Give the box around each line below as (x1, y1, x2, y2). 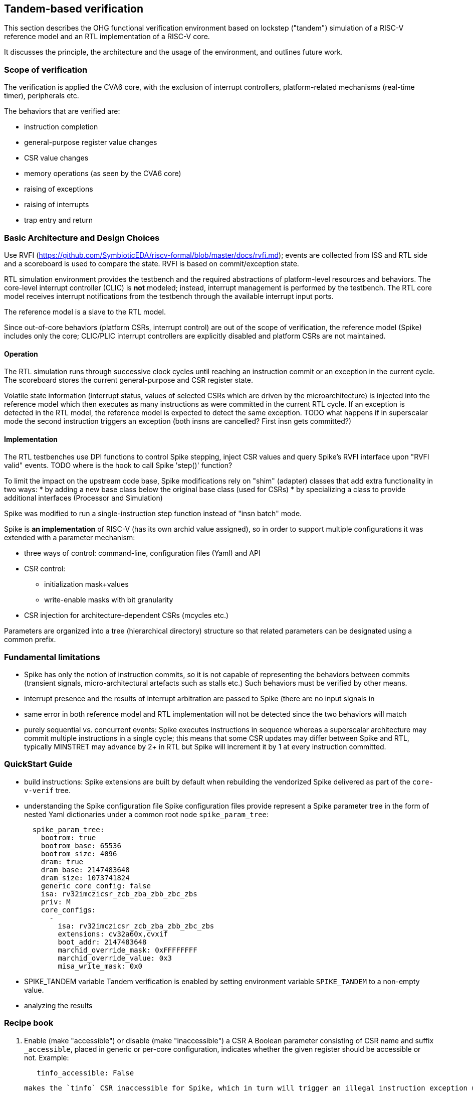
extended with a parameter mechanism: (4, 533, 135, 542)
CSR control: (24, 564, 66, 573)
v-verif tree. (24, 786, 71, 795)
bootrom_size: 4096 (41, 849, 117, 858)
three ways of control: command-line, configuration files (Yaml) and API (24, 549, 261, 558)
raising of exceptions (24, 185, 93, 194)
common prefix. (4, 635, 56, 644)
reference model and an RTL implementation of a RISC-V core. (4, 32, 210, 41)
